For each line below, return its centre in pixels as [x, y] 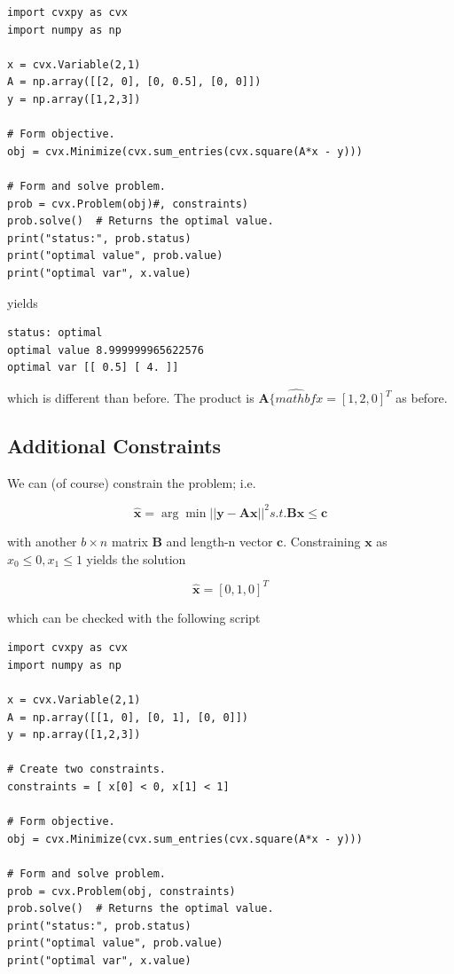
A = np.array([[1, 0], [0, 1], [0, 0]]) [128, 717]
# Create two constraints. [86, 770]
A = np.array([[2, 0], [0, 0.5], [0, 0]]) [134, 82]
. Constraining [322, 541]
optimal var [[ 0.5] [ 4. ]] [93, 368]
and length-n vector [219, 541]
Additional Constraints [114, 446]
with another [42, 541]
